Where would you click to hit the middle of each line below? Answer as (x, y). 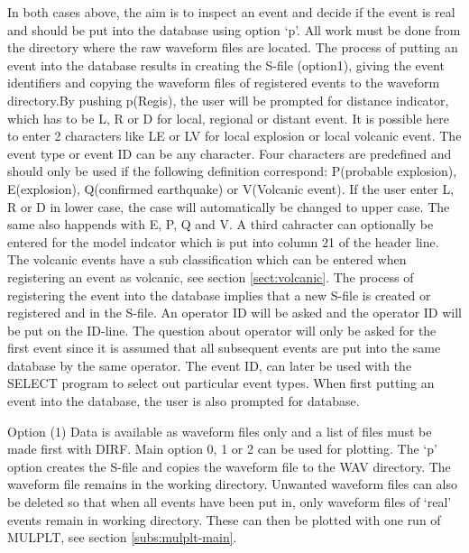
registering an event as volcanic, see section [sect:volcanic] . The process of (211, 276)
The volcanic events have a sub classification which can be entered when (207, 259)
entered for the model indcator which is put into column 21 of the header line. (223, 241)
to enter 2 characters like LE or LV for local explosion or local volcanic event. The (234, 136)
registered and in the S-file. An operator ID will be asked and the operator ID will (235, 313)
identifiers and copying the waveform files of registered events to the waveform (224, 83)
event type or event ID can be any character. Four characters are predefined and (230, 153)
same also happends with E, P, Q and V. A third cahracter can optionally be (221, 224)
